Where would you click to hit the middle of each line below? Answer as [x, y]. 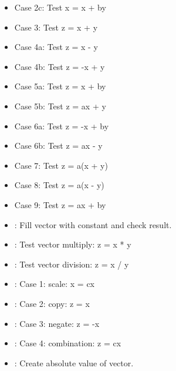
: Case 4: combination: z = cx [68, 343]
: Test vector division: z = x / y [72, 264]
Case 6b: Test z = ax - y [58, 146]
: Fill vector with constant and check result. [93, 224]
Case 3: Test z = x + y [56, 27]
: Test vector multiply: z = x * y [73, 244]
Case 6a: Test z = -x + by [62, 126]
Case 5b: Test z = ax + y [60, 106]
